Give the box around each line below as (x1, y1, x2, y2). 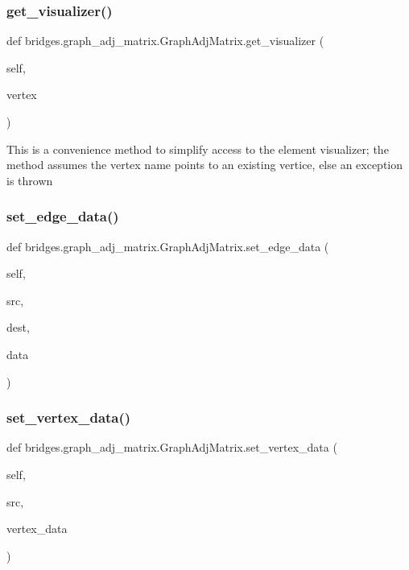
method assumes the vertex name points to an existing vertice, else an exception (6, 156, 403, 173)
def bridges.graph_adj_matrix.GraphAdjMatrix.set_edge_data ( (6, 237, 329, 254)
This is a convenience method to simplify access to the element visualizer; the (6, 140, 389, 157)
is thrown (6, 171, 53, 188)
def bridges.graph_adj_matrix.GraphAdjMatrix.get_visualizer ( (6, 32, 324, 49)
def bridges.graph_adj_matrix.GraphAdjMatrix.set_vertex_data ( (6, 439, 337, 456)
